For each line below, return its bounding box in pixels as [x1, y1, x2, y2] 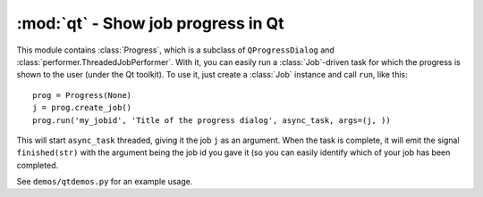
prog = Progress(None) [32, 90, 132, 100]
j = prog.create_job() [32, 103, 132, 113]
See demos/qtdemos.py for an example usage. [16, 176, 193, 187]
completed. [16, 160, 58, 170]
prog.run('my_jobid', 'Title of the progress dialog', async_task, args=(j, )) [32, 115, 391, 125]
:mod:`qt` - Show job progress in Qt [16, 13, 285, 33]
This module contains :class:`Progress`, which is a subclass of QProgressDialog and [16, 45, 335, 55]
